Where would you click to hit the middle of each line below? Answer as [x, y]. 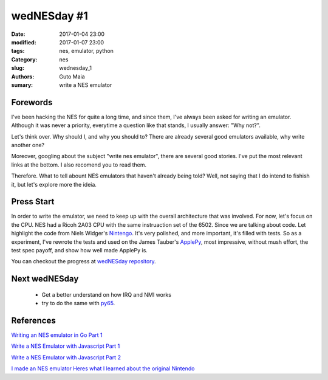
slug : [18, 68]
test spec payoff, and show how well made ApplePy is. [80, 250]
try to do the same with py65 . [78, 303]
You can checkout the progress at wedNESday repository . [84, 261]
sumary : [22, 85]
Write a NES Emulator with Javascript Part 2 [66, 357]
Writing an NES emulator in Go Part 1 [57, 335]
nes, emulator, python [86, 51]
